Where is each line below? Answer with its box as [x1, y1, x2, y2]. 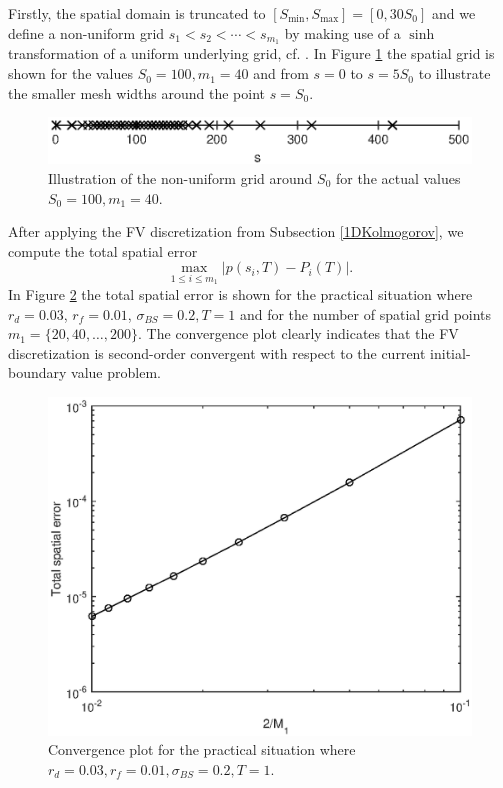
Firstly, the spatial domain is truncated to [8, 3, 266, 23]
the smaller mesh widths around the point [8, 82, 265, 103]
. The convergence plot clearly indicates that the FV [138, 323, 459, 344]
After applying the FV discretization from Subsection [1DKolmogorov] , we [8, 221, 464, 242]
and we [431, 3, 476, 23]
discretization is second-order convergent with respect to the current [8, 342, 426, 363]
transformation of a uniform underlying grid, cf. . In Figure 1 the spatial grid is [8, 43, 495, 64]
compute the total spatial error [8, 240, 198, 261]
